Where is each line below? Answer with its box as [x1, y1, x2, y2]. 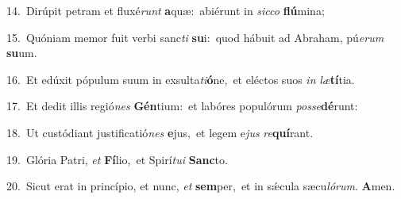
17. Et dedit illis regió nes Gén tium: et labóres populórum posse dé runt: [6, 98, 358, 114]
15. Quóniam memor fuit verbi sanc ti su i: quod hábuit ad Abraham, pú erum [6, 29, 384, 45]
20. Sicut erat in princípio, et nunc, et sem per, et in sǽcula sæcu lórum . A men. [6, 178, 395, 194]
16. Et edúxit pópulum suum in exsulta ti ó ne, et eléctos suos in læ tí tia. [6, 71, 355, 87]
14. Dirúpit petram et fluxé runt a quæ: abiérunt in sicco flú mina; [6, 2, 325, 18]
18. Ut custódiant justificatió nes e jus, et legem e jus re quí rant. [6, 124, 314, 140]
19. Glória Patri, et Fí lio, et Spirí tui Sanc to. [6, 151, 228, 167]
